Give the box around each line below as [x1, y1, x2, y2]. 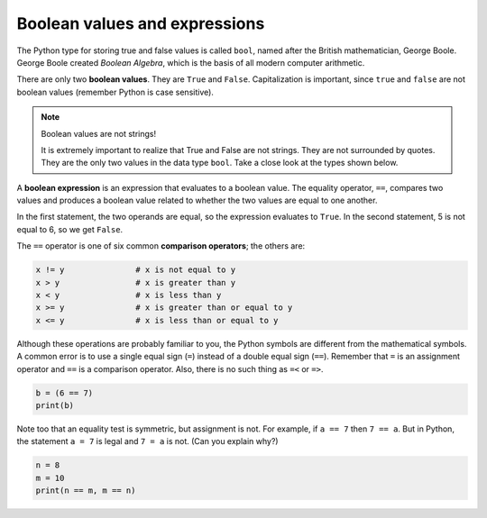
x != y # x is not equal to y [35, 265, 236, 275]
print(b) [35, 400, 75, 410]
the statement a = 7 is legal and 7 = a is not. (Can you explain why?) [16, 436, 279, 447]
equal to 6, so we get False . [16, 223, 124, 234]
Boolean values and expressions [16, 14, 265, 33]
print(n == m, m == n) [35, 486, 136, 495]
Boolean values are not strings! [41, 128, 157, 139]
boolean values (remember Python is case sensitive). [16, 86, 214, 97]
